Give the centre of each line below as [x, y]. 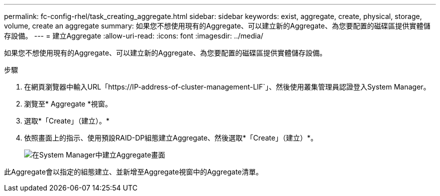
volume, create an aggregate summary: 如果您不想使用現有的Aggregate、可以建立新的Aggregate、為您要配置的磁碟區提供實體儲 [217, 26]
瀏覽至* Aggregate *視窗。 [68, 104]
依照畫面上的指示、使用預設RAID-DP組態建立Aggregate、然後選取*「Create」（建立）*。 [171, 138]
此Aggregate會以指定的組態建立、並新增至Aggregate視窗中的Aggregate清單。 [134, 172]
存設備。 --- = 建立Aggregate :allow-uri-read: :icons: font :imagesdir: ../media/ [134, 36]
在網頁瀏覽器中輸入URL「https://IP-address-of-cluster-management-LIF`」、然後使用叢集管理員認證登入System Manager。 [227, 87]
